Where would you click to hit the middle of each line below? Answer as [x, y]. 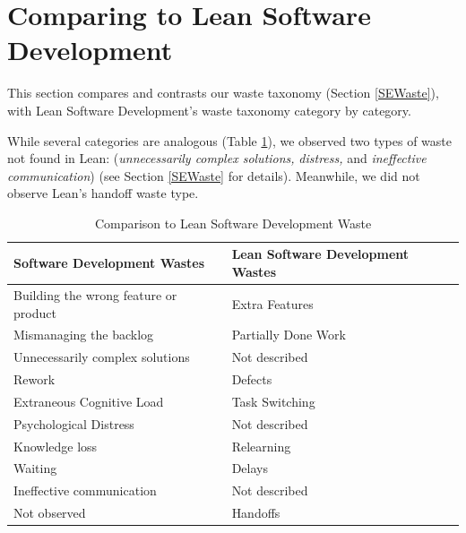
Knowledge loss [56, 446]
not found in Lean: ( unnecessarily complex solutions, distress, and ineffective [217, 158]
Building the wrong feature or [95, 294]
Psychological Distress [74, 423]
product [35, 312]
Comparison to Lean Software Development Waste [233, 223]
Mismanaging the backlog [84, 335]
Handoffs [256, 513]
